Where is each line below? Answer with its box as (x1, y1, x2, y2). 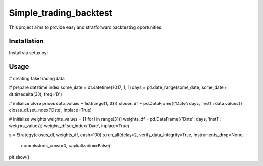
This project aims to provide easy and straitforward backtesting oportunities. (9, 24, 163, 30)
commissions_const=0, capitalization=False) (21, 143, 111, 149)
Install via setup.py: (9, 50, 48, 56)
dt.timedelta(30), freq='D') (9, 91, 63, 97)
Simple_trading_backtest (9, 7, 113, 18)
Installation (9, 37, 44, 45)
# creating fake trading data (9, 76, 65, 82)
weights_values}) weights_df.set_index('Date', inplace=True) (9, 123, 130, 129)
